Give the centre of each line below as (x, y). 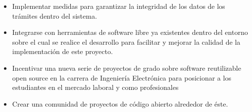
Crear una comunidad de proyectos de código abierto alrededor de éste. (120, 103)
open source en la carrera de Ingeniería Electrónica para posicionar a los (122, 77)
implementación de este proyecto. (62, 51)
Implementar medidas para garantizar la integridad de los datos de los (119, 6)
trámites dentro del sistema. (54, 15)
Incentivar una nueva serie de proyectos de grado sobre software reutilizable (126, 68)
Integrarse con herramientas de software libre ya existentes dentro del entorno (130, 32)
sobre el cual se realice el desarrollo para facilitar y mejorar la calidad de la (126, 42)
